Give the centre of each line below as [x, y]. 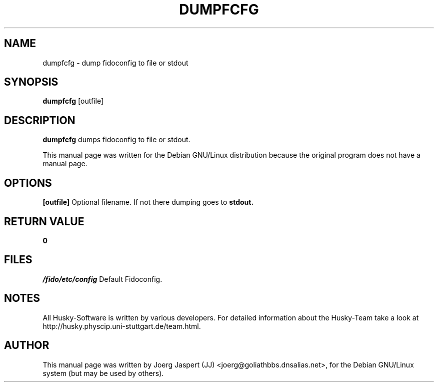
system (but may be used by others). [103, 373]
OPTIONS [28, 183]
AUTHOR [27, 345]
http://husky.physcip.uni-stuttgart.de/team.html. [122, 326]
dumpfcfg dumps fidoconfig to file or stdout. [116, 140]
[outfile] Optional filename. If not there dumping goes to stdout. [148, 202]
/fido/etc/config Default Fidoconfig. [102, 279]
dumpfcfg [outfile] [73, 101]
